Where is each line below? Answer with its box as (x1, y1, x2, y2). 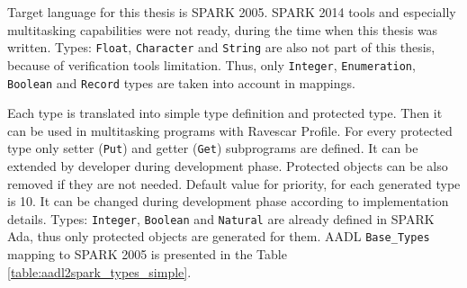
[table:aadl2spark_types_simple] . (7, 262, 192, 281)
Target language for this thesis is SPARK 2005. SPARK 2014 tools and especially (7, 3, 456, 21)
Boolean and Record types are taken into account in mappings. (7, 73, 355, 92)
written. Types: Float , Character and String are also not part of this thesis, (7, 38, 436, 57)
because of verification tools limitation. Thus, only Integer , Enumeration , (7, 55, 416, 74)
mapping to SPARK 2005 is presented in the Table (7, 245, 287, 264)
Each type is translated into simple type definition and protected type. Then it (7, 103, 443, 122)
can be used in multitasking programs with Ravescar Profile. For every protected (7, 121, 453, 139)
